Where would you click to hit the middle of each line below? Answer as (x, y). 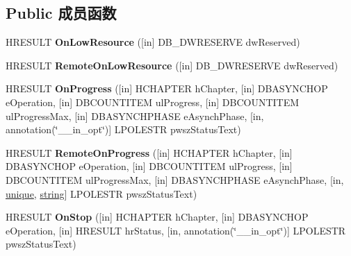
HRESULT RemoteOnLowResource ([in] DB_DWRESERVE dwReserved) (172, 65)
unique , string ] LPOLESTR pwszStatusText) (101, 193)
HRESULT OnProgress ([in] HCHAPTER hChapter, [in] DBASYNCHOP (167, 88)
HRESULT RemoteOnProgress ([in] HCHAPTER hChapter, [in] (149, 152)
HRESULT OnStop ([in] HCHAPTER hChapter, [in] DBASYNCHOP (157, 217)
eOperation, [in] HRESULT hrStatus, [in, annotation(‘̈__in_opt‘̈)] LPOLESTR (176, 230)
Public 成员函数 (61, 13)
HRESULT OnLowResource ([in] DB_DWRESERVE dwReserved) (153, 42)
